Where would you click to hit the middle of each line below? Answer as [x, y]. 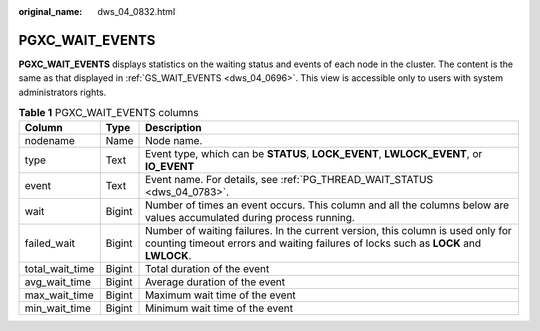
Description [173, 128]
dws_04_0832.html [136, 11]
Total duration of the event [207, 269]
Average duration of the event [215, 282]
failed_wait [49, 243]
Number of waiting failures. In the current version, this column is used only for [328, 231]
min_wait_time [58, 308]
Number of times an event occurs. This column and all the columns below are [327, 205]
